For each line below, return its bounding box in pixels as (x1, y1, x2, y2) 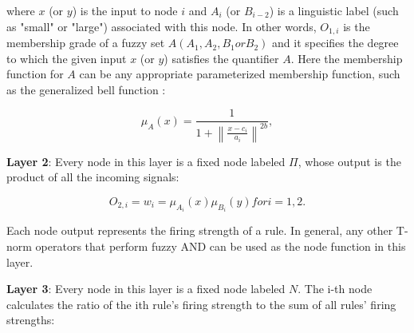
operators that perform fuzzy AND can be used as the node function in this (35, 238, 406, 255)
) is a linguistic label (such (269, 2, 399, 18)
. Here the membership (290, 50, 403, 66)
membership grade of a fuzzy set (6, 34, 165, 51)
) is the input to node (72, 2, 178, 18)
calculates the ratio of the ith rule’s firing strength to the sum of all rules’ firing (6, 295, 396, 312)
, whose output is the (298, 153, 401, 169)
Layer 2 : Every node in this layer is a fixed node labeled (6, 153, 286, 169)
